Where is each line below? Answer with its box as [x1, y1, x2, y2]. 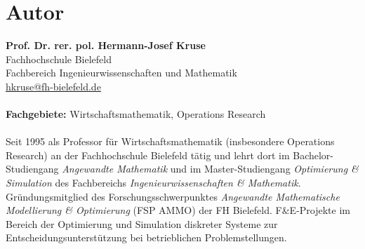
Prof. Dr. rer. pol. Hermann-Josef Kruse [6, 38, 206, 53]
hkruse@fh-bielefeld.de [6, 79, 101, 93]
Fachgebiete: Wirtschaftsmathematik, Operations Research [6, 107, 266, 121]
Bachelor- [293, 147, 333, 162]
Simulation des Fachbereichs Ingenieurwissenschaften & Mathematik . [6, 175, 301, 190]
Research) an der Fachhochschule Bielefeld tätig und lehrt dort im [6, 147, 290, 162]
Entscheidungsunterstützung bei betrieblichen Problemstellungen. [6, 230, 287, 245]
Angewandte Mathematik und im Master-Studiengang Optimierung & [62, 161, 359, 176]
